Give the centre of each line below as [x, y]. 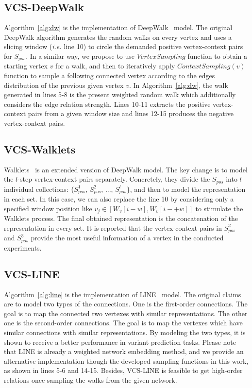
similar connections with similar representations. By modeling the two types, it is [125, 332]
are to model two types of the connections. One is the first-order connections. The [126, 304]
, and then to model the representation [188, 189]
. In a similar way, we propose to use [80, 56]
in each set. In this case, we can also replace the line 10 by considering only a [119, 199]
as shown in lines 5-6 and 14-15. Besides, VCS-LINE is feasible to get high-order [123, 370]
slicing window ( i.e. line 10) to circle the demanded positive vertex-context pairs [124, 46]
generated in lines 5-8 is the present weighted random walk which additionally [120, 94]
